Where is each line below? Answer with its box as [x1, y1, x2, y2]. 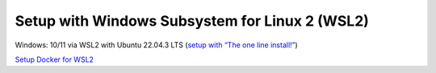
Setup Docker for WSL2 [15, 55, 94, 64]
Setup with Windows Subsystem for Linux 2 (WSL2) [15, 12, 369, 30]
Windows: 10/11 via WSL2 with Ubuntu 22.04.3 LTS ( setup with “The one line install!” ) [15, 40, 298, 50]
